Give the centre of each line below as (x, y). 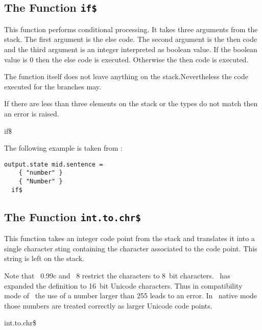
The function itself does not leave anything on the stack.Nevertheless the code (126, 76)
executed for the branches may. (53, 86)
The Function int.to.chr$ (73, 216)
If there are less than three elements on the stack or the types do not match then (131, 103)
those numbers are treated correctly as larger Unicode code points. (108, 305)
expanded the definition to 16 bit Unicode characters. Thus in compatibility (123, 285)
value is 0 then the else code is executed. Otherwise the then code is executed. (126, 59)
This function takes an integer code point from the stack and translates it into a (129, 238)
